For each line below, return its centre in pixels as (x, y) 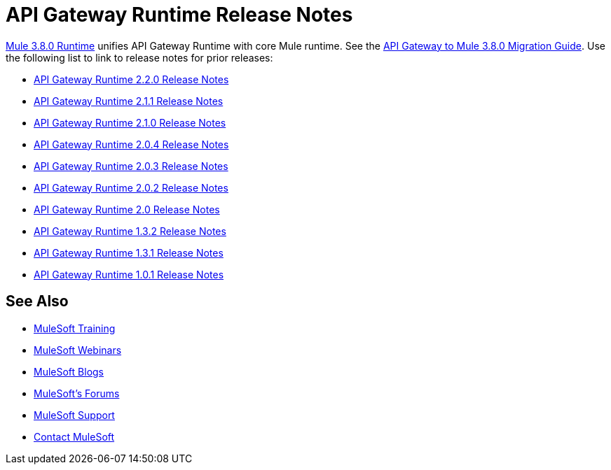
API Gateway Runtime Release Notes (179, 15)
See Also (37, 301)
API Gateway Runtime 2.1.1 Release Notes (129, 101)
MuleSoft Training (75, 328)
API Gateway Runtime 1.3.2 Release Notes (130, 231)
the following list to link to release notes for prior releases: (139, 57)
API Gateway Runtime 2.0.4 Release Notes (131, 144)
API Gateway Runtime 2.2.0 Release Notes (131, 79)
